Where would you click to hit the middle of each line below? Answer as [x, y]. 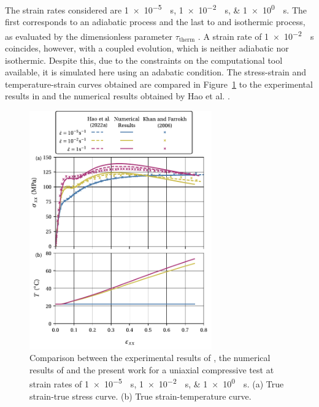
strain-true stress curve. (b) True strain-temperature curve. [140, 396]
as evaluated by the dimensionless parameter [89, 36]
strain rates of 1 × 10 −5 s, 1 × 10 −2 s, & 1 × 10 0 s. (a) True [157, 383]
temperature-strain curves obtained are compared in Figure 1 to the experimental [159, 84]
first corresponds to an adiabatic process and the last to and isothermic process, [155, 22]
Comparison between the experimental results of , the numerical [150, 358]
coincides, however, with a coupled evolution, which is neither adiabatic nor [147, 48]
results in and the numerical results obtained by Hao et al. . [117, 96]
